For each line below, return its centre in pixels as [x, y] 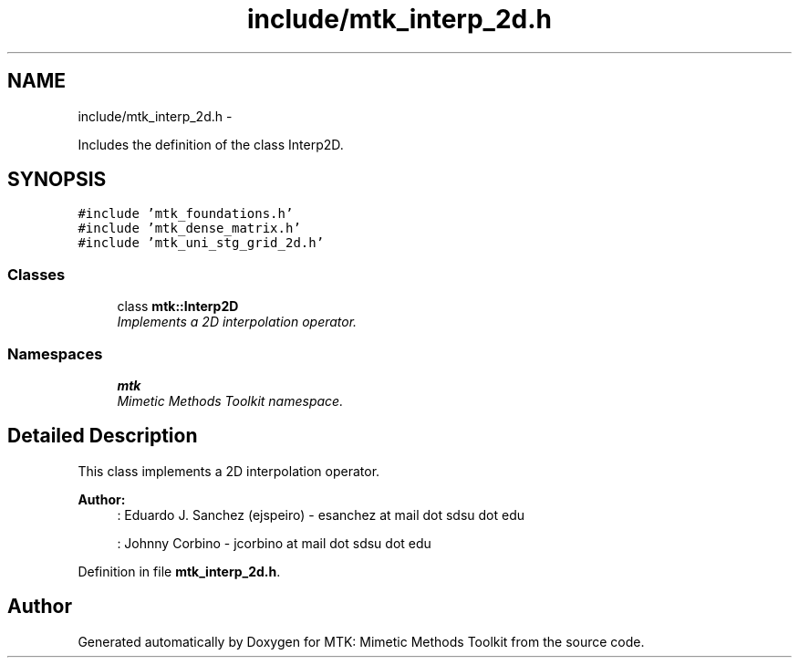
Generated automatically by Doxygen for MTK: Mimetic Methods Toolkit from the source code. [361, 641]
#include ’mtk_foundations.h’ [186, 214]
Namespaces [55, 353]
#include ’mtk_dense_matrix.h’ [189, 229]
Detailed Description [103, 436]
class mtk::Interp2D [178, 307]
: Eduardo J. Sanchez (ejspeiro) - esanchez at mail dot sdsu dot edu [321, 514]
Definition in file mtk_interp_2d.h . [179, 571]
